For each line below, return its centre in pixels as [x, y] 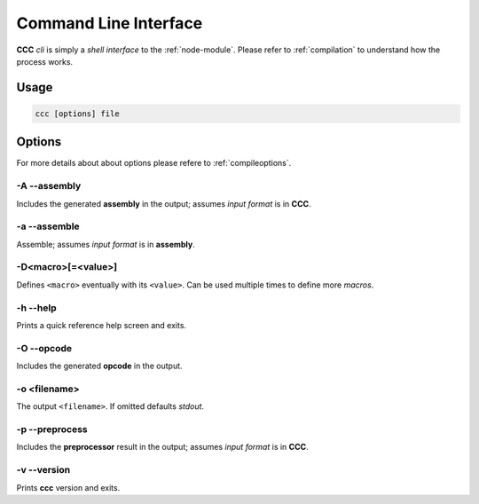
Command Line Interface [110, 23]
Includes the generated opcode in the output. [99, 366]
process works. [45, 61]
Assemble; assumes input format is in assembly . [106, 244]
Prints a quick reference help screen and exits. [101, 325]
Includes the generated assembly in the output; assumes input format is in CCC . [164, 203]
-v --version [43, 470]
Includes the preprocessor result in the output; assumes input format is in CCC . [163, 447]
